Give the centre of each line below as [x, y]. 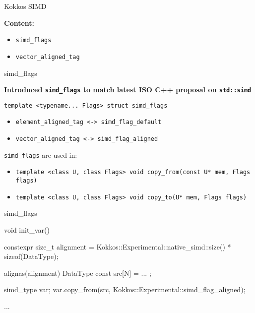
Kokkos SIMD [25, 6]
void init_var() [27, 229]
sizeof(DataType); [31, 256]
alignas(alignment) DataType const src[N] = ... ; [78, 273]
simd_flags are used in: [41, 155]
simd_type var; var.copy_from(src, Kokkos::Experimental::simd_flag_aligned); [125, 289]
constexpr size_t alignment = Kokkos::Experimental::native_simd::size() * [118, 246]
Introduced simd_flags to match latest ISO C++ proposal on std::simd [128, 90]
